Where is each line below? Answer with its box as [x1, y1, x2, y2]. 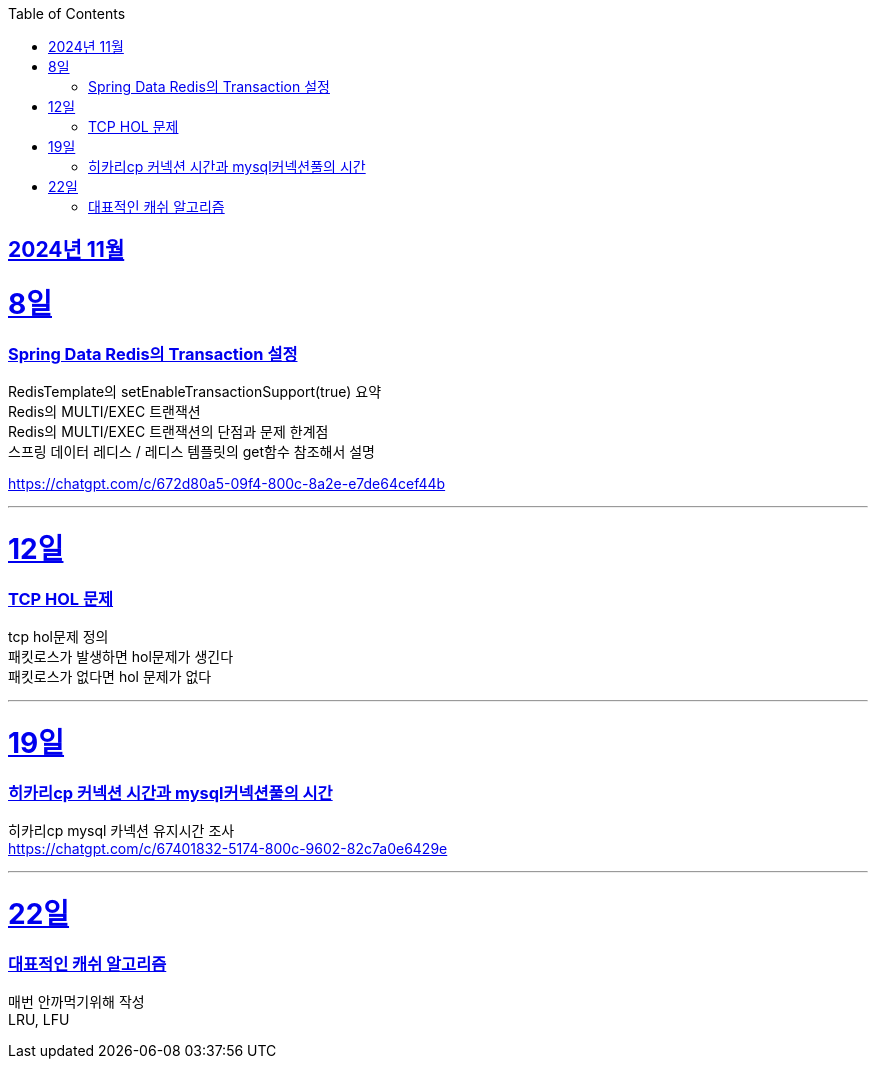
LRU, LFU [8, 1010, 70, 1028]
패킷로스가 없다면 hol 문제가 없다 [8, 668, 212, 686]
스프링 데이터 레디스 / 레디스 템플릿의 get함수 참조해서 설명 [8, 443, 375, 461]
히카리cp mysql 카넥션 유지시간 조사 [8, 822, 235, 840]
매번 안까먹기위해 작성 [8, 992, 145, 1010]
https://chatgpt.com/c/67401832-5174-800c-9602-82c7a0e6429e [8, 840, 448, 858]
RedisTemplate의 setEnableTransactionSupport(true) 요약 [8, 383, 382, 401]
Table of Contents [8, 5, 126, 22]
